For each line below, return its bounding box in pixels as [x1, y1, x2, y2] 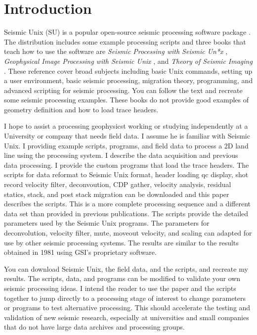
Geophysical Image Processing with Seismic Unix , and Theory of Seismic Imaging [4, 55, 253, 66]
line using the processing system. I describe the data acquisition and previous [4, 150, 238, 160]
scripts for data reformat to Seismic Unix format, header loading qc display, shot [4, 169, 249, 180]
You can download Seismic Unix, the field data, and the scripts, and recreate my [4, 263, 248, 274]
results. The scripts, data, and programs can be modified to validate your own [4, 273, 241, 284]
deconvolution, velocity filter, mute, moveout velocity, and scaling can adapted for [4, 228, 252, 238]
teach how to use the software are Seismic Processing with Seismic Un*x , [4, 46, 228, 56]
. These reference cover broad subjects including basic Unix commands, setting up [4, 65, 253, 76]
